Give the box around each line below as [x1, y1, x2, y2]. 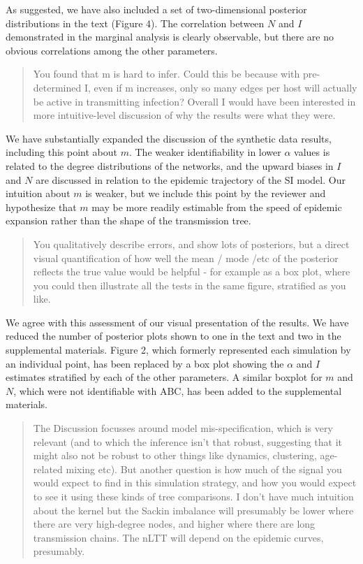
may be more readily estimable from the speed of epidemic [91, 199, 342, 214]
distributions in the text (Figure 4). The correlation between [6, 15, 265, 30]
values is [294, 145, 330, 159]
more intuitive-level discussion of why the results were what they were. [33, 108, 336, 122]
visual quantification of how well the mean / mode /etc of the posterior [33, 250, 339, 265]
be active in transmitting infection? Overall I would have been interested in [33, 94, 356, 108]
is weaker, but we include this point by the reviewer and [85, 186, 326, 201]
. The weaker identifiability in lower [128, 145, 281, 159]
